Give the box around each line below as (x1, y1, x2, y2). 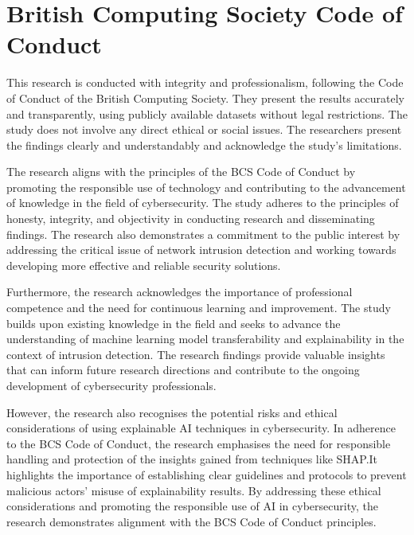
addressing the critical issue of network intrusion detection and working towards (6, 241, 396, 258)
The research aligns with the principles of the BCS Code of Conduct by (6, 163, 356, 180)
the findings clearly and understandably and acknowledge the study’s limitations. (6, 136, 402, 153)
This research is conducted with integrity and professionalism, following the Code (6, 74, 404, 91)
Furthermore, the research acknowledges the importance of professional (6, 283, 353, 300)
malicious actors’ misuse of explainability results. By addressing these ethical (6, 482, 381, 498)
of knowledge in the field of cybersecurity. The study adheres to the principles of (6, 194, 399, 211)
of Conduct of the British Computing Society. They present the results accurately (6, 89, 404, 106)
